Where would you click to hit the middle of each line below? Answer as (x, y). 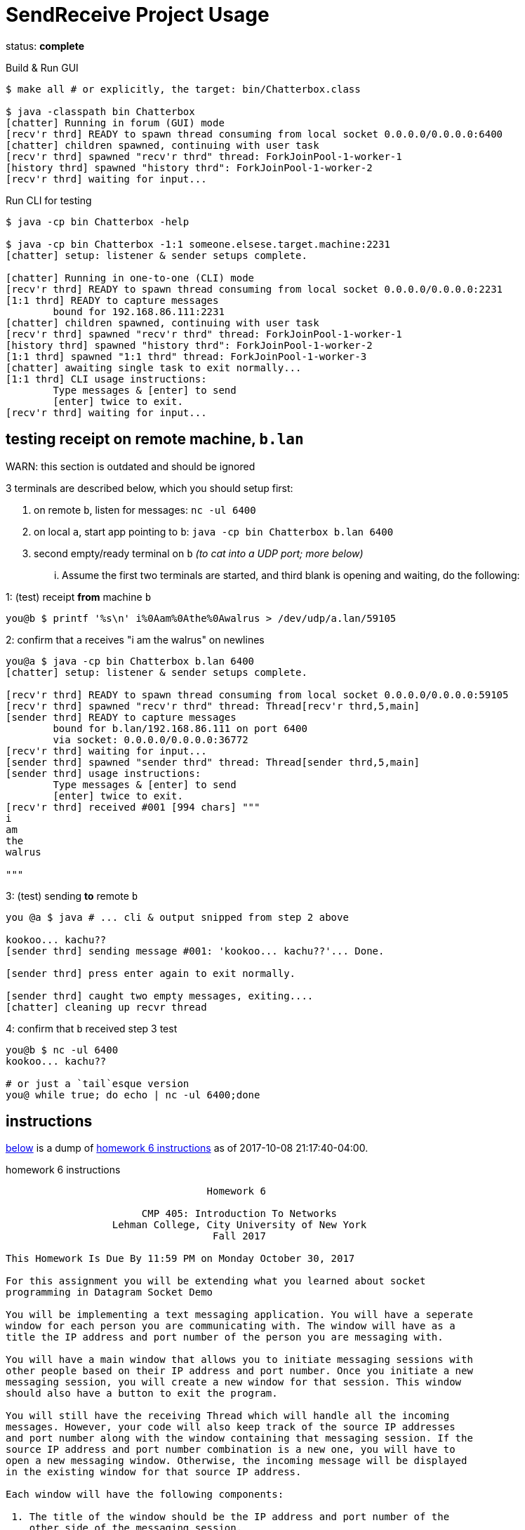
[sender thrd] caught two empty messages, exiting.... (160, 996)
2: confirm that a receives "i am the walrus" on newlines (135, 639)
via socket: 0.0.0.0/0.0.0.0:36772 (151, 739)
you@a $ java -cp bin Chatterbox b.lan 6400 (130, 661)
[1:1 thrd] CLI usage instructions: (106, 379)
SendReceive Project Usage (138, 15)
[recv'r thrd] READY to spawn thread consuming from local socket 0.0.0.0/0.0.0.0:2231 (254, 289)
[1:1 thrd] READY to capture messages (112, 300)
